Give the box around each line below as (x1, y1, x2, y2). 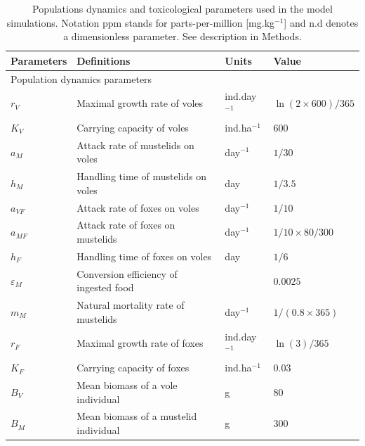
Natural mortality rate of (77, 298, 185, 312)
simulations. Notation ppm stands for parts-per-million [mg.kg (6, 15, 275, 30)
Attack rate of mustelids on (77, 137, 194, 152)
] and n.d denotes (284, 15, 359, 30)
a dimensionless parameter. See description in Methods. (63, 29, 302, 44)
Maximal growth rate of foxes (77, 336, 204, 350)
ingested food (77, 280, 134, 295)
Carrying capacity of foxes (77, 360, 190, 375)
